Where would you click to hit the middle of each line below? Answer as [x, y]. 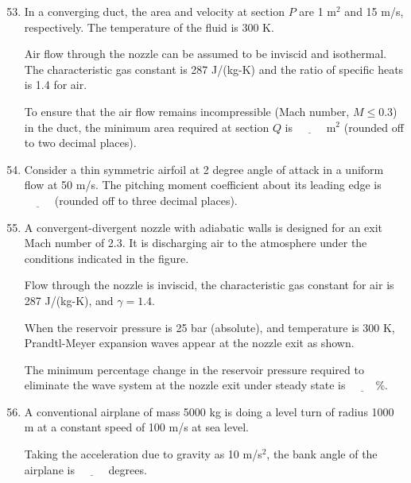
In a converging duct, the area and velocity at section [154, 11]
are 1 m [318, 11]
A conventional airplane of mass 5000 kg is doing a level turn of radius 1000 [209, 411]
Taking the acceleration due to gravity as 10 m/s [143, 454]
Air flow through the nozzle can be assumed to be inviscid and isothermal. [205, 54]
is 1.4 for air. [56, 85]
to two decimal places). [80, 143]
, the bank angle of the [322, 454]
